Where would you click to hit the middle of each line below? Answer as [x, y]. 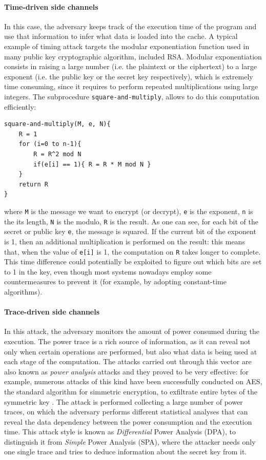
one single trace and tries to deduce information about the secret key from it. [126, 452]
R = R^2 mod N [57, 154]
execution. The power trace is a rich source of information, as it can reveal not [127, 341]
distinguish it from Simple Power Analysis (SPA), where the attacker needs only [130, 441]
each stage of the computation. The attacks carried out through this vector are [128, 361]
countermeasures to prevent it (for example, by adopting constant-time [115, 281]
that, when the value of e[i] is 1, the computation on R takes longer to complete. [132, 251]
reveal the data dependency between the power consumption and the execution [128, 421]
